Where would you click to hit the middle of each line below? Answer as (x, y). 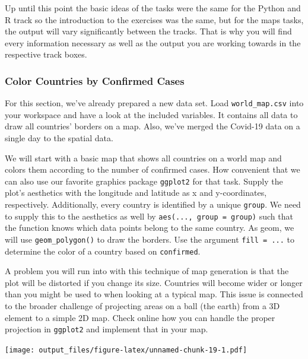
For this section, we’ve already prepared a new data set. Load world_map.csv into (154, 103)
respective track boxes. (46, 54)
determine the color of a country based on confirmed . (103, 251)
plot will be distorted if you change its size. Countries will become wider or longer (154, 282)
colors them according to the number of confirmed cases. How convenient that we (153, 169)
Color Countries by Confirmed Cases (95, 80)
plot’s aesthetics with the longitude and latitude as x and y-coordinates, (136, 193)
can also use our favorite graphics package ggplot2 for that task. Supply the (144, 181)
